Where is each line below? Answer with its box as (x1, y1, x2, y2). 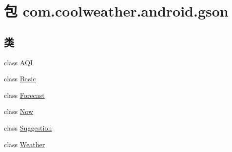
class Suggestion (4, 122, 52, 133)
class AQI (4, 57, 33, 67)
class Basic (4, 74, 36, 84)
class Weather (4, 139, 45, 149)
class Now (4, 106, 34, 116)
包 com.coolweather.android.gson (4, 1, 229, 21)
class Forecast (4, 90, 45, 100)
